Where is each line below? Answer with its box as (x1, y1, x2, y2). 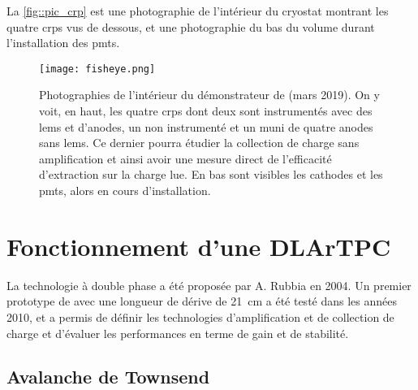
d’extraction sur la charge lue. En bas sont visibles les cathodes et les (39, 166, 383, 183)
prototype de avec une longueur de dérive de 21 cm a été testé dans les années (6, 292, 398, 310)
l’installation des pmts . (6, 34, 120, 51)
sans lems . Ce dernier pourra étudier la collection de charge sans (39, 134, 360, 151)
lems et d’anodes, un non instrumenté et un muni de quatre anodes (39, 118, 373, 135)
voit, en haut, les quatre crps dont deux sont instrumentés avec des (39, 102, 373, 119)
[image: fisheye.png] (39, 63, 156, 75)
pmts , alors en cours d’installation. (39, 182, 211, 198)
